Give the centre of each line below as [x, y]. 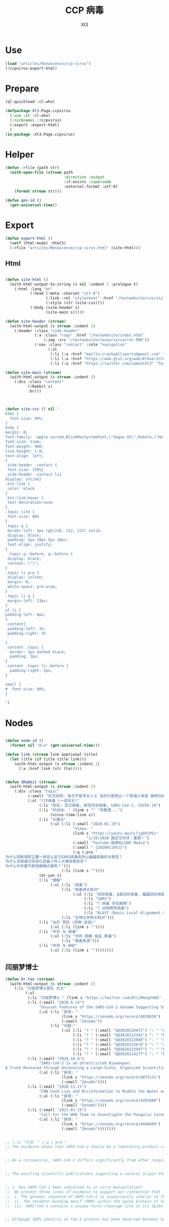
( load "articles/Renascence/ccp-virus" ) [48, 63]
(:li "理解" [51, 880]
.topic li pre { [22, 573]
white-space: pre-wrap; [32, 587]
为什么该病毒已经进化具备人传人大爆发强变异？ [47, 861]
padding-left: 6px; [26, 615]
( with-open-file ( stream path [41, 172]
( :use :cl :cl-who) [30, 116]
